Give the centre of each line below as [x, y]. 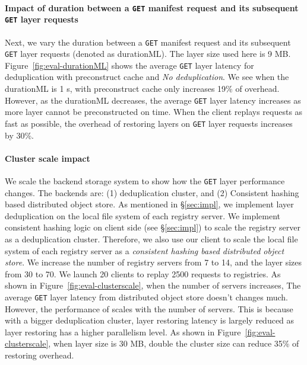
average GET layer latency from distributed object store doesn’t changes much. [146, 297]
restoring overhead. [39, 355]
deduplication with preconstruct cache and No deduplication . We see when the [147, 77]
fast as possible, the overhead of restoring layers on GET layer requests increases [149, 123]
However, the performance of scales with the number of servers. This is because [149, 308]
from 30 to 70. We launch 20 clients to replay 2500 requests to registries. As [143, 273]
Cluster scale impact [48, 158]
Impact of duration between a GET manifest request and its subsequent [152, 7]
